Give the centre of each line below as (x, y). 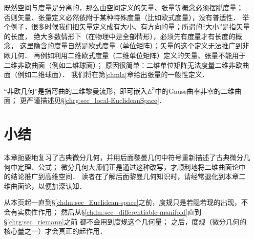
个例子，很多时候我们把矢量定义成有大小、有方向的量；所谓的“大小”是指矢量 (127, 27)
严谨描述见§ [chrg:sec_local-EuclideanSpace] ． (96, 100)
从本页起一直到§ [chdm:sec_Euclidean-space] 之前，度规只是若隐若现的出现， (123, 202)
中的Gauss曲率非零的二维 (195, 90)
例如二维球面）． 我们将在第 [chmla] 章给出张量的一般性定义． (113, 74)
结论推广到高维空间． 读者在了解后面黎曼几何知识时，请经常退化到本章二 (128, 176)
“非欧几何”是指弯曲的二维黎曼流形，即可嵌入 (76, 90)
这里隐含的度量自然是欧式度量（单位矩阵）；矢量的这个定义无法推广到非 (134, 46)
